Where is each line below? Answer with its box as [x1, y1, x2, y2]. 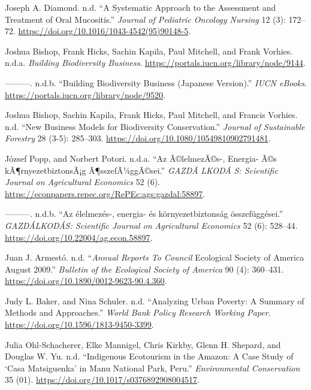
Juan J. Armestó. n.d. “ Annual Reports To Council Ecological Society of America [5, 251, 304, 264]
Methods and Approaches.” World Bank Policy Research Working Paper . [5, 306, 271, 319]
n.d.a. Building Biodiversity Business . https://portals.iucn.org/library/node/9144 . [5, 56, 306, 69]
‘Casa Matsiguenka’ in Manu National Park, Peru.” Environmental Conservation [5, 361, 300, 374]
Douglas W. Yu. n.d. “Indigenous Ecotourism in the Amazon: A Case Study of [5, 350, 294, 362]
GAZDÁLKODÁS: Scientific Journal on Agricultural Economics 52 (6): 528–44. [5, 219, 298, 231]
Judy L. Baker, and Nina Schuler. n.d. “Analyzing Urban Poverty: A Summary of [5, 294, 304, 307]
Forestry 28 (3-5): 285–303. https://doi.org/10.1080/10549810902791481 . [5, 132, 271, 144]
